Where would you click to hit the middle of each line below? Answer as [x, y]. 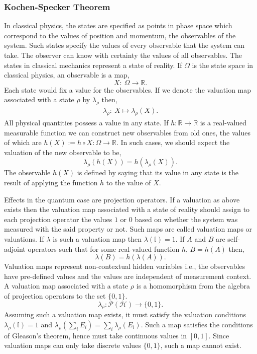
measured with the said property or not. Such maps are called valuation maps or [128, 229]
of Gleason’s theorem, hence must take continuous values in [96, 335]
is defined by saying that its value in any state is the [158, 172]
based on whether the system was [186, 219]
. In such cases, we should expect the [173, 142]
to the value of [128, 182]
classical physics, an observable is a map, [67, 75]
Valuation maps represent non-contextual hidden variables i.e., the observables [125, 266]
